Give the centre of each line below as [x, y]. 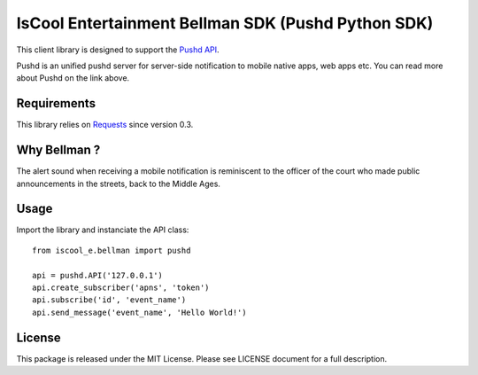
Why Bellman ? [58, 150]
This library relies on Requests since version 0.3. [105, 125]
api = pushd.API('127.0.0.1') [98, 275]
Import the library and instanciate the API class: [103, 230]
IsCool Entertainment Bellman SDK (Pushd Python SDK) [225, 23]
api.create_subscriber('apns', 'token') [121, 288]
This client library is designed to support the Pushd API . [118, 50]
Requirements [56, 103]
